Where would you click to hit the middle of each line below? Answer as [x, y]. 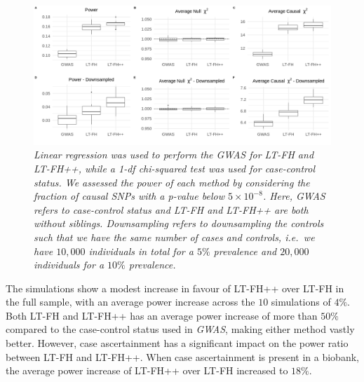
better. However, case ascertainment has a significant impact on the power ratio [177, 343]
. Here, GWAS [294, 196]
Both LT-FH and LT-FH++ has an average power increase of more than [162, 315]
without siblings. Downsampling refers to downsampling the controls [179, 223]
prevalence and [245, 251]
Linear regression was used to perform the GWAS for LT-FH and [174, 155]
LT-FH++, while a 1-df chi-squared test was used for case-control [175, 168]
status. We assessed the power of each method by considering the [172, 182]
